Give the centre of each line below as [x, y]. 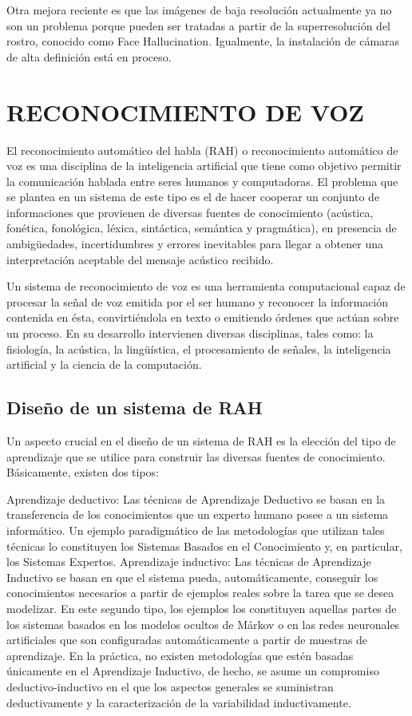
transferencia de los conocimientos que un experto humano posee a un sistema [198, 514]
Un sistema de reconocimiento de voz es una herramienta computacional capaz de [206, 286]
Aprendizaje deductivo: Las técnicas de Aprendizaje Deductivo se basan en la [196, 498]
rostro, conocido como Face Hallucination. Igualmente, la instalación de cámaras [203, 41]
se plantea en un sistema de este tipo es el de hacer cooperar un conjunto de [193, 197]
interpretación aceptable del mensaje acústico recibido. [140, 259]
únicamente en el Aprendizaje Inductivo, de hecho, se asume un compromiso [193, 671]
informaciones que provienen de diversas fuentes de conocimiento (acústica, [190, 212]
